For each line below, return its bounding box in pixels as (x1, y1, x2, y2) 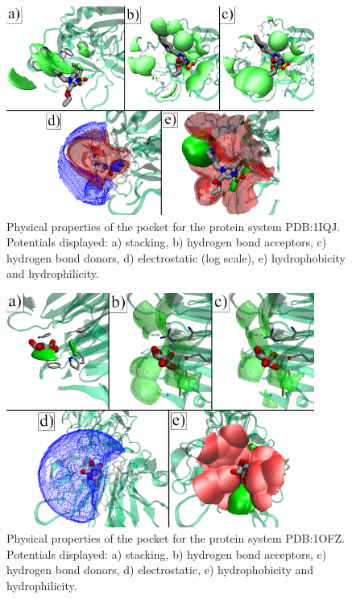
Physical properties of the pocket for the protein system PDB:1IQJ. (6, 217, 341, 234)
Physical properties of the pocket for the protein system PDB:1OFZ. (6, 530, 345, 547)
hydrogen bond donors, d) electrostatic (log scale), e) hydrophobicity (6, 249, 346, 266)
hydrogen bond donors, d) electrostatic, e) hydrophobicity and (6, 561, 314, 578)
